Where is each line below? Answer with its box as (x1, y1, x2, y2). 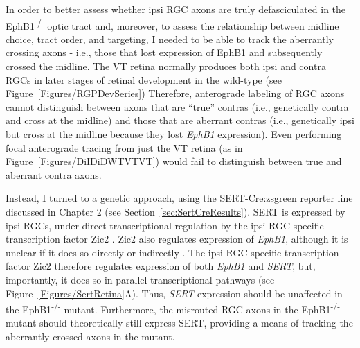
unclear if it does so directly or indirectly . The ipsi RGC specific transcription (6, 245, 339, 259)
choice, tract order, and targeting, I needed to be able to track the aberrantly (6, 31, 334, 46)
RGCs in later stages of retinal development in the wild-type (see (6, 72, 282, 87)
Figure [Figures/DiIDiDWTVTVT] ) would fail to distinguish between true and (6, 154, 342, 168)
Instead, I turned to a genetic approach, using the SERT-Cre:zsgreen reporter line (6, 191, 353, 205)
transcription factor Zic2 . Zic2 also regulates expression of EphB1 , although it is (6, 232, 348, 246)
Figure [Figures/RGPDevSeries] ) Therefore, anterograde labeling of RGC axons (6, 86, 345, 101)
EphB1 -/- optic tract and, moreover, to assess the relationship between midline (6, 16, 339, 33)
